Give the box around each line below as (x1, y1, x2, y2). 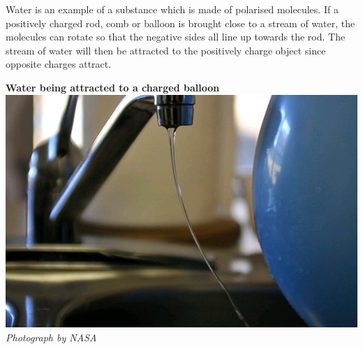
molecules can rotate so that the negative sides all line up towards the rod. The (6, 29, 346, 44)
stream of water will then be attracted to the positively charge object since (6, 43, 326, 57)
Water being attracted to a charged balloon (6, 80, 220, 94)
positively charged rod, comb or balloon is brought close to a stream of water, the (6, 15, 355, 30)
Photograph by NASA (6, 329, 97, 344)
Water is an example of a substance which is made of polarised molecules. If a (6, 2, 339, 16)
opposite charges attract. (6, 57, 112, 71)
